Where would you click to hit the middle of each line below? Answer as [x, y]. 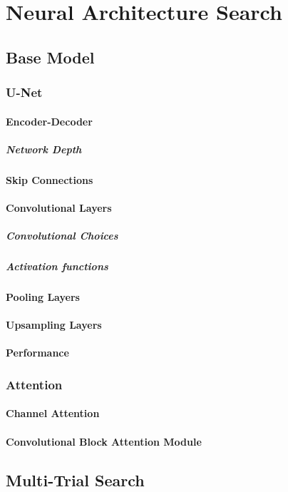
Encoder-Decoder [49, 121]
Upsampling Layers [54, 325]
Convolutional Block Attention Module [104, 441]
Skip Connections [50, 179]
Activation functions [57, 266]
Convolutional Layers [59, 207]
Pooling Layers [43, 297]
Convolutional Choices [62, 236]
